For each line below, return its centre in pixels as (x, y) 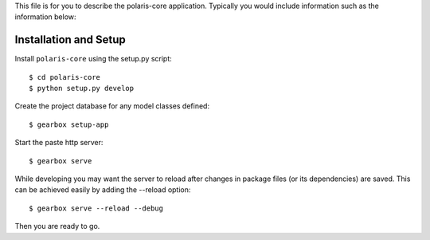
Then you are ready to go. (57, 226)
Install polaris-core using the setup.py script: (94, 59)
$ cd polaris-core (65, 77)
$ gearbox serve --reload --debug (96, 208)
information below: (45, 17)
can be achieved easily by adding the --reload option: (103, 190)
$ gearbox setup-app (69, 124)
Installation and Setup (70, 40)
